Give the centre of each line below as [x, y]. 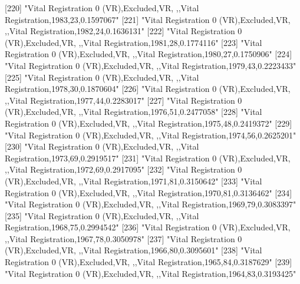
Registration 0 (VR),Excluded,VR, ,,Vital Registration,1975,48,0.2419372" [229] [149, 123]
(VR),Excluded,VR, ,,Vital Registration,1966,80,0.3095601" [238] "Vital [133, 250]
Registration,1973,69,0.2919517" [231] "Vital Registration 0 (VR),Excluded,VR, [148, 158]
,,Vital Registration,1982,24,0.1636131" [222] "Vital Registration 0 [123, 31]
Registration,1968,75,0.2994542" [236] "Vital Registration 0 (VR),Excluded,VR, [148, 227]
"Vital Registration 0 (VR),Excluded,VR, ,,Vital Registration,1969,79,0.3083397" [151, 204]
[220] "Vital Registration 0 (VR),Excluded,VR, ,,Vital [102, 8]
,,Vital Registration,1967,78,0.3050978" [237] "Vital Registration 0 [123, 238]
